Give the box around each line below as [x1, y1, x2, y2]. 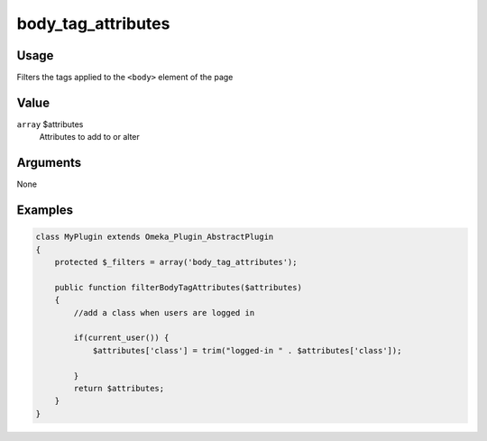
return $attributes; [73, 383, 165, 393]
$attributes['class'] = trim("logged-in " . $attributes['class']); [92, 345, 402, 355]
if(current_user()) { [73, 333, 170, 343]
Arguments [16, 155, 82, 170]
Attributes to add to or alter [39, 132, 140, 142]
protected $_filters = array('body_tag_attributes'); [54, 257, 298, 268]
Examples [16, 203, 74, 218]
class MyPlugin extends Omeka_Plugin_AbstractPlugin [35, 232, 274, 243]
